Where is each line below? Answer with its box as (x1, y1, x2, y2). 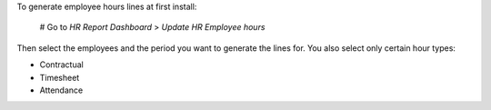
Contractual (39, 59, 84, 70)
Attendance (39, 85, 84, 95)
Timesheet (39, 72, 80, 83)
